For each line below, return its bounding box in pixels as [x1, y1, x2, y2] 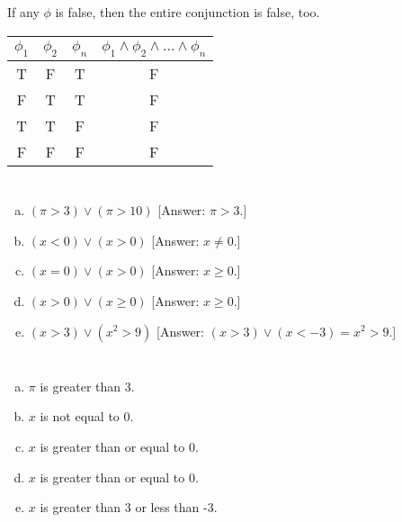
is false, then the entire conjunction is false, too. [55, 3, 320, 22]
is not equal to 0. [40, 407, 134, 426]
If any [7, 3, 40, 22]
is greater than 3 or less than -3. [40, 498, 218, 517]
